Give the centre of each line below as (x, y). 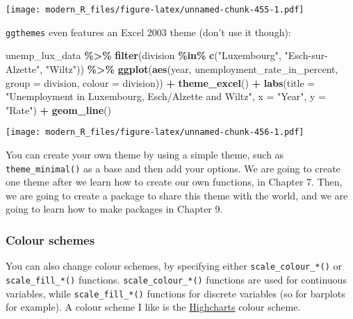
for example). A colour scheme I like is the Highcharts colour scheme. (153, 307)
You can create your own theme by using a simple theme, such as (145, 154)
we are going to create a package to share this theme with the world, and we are (177, 195)
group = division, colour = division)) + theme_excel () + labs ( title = (161, 82)
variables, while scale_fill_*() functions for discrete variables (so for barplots (175, 293)
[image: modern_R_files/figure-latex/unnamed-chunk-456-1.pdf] (155, 132)
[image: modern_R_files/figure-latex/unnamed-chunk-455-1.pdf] (155, 10)
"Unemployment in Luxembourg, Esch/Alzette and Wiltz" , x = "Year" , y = (166, 96)
